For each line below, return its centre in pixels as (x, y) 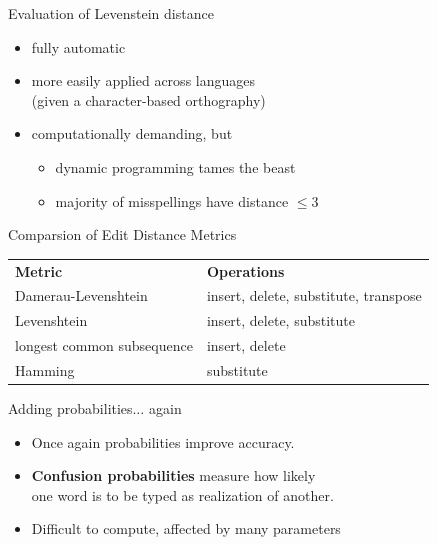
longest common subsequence (104, 345)
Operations (245, 270)
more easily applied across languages (143, 80)
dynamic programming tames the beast (175, 166)
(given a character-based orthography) (148, 99)
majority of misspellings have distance (172, 200)
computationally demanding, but (132, 133)
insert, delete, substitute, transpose (314, 295)
